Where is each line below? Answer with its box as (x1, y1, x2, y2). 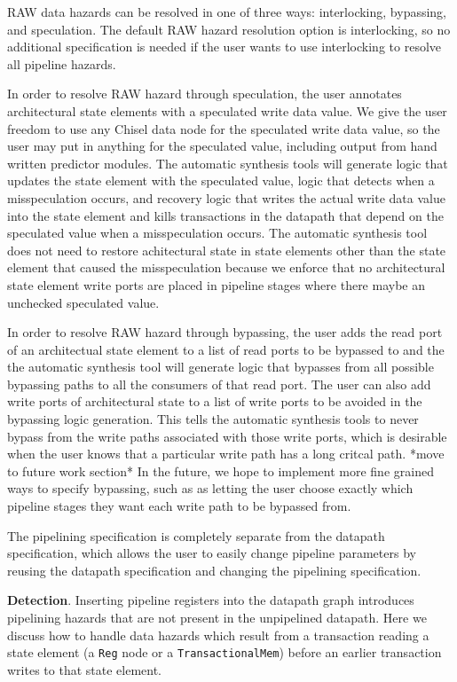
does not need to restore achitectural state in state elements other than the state (7, 240, 446, 259)
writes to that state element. (7, 660, 162, 678)
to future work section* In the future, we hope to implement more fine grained (7, 461, 434, 480)
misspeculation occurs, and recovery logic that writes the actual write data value (7, 188, 445, 207)
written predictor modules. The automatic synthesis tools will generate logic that (7, 153, 448, 172)
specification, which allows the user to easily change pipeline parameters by (7, 544, 416, 562)
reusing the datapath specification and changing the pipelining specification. (7, 560, 422, 579)
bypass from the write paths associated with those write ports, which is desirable (7, 427, 447, 445)
